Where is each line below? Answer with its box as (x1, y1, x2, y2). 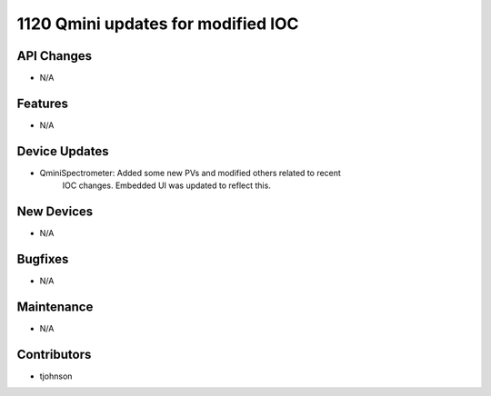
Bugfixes (16, 251, 69, 267)
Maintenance (16, 299, 94, 314)
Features (16, 95, 68, 111)
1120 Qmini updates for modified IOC (16, 14, 299, 34)
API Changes (16, 48, 93, 64)
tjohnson (39, 371, 73, 381)
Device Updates (16, 144, 109, 159)
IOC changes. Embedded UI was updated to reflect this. (62, 180, 272, 191)
